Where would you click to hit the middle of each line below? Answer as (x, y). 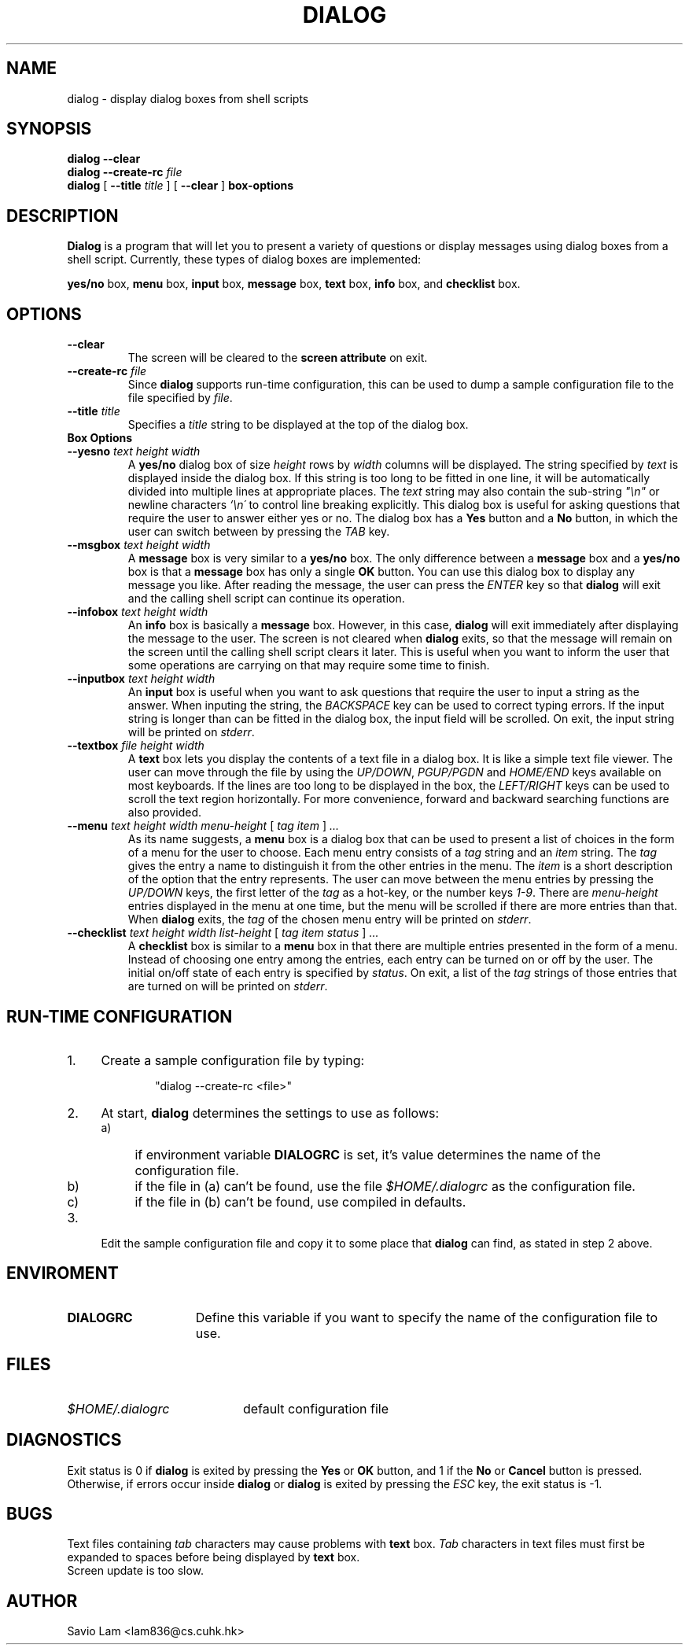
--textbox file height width (136, 746)
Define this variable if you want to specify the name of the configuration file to (427, 1317)
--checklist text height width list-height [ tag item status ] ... (223, 933)
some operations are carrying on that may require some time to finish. (309, 665)
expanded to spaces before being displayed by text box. (214, 1557)
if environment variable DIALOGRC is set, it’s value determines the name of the (368, 1154)
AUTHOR (42, 1601)
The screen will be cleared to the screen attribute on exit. (278, 358)
